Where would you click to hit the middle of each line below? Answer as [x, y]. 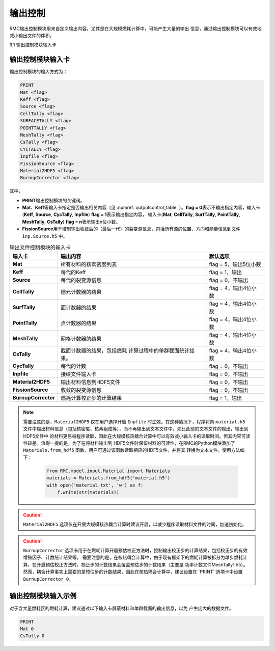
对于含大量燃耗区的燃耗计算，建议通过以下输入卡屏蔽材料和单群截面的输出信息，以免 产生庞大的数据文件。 [121, 608]
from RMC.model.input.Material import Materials [108, 471]
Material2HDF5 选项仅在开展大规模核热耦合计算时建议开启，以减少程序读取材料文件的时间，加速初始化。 [135, 524]
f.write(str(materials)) [88, 492]
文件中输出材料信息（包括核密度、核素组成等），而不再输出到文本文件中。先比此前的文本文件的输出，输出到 [136, 429]
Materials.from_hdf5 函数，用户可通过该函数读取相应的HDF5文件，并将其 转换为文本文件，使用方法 [132, 450]
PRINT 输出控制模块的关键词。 [53, 200]
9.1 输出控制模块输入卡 [33, 45]
